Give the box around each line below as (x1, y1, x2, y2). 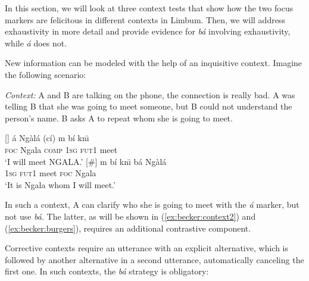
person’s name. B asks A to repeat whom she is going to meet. (5, 111, 233, 124)
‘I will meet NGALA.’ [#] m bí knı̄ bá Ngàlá (5, 155, 167, 167)
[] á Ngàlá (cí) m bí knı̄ (5, 132, 89, 144)
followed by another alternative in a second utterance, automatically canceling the (5, 253, 304, 266)
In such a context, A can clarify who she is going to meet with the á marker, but (5, 198, 299, 211)
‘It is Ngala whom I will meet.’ (5, 178, 116, 191)
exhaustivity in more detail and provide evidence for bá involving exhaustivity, (5, 25, 291, 38)
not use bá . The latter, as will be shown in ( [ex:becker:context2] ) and (5, 210, 256, 222)
